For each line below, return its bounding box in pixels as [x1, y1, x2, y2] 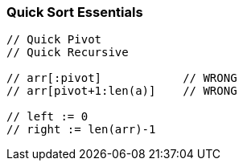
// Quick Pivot [6, 33, 102, 47]
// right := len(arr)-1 [6, 123, 156, 136]
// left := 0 [6, 110, 89, 124]
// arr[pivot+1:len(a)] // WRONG [6, 84, 237, 98]
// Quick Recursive [6, 46, 129, 59]
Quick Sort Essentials [6, 4, 143, 20]
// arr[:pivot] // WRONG [6, 71, 237, 85]
